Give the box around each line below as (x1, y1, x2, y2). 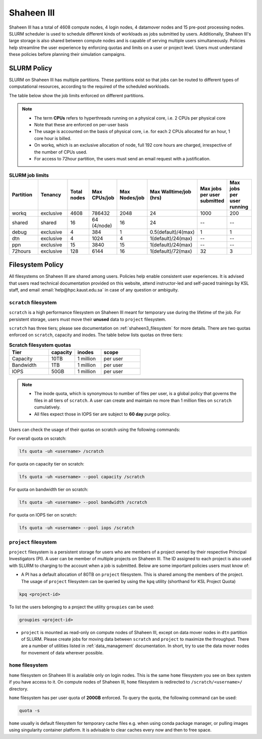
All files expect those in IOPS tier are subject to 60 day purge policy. (34, 411, 171, 417)
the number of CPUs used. (34, 149, 87, 155)
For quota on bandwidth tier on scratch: (9, 486, 88, 493)
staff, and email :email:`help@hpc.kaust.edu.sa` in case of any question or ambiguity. (9, 287, 179, 292)
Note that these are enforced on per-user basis (34, 121, 129, 127)
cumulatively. (34, 404, 61, 410)
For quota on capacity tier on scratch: (9, 461, 84, 467)
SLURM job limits (9, 172, 49, 178)
